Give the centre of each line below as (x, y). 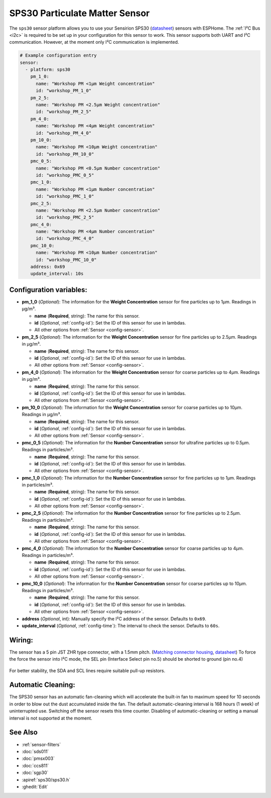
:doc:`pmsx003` (38, 759)
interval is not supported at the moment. (51, 718)
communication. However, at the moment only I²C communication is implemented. (94, 42)
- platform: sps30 (48, 70)
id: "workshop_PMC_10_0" (66, 260)
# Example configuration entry (58, 56)
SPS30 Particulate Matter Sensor (80, 13)
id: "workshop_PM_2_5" (64, 112)
